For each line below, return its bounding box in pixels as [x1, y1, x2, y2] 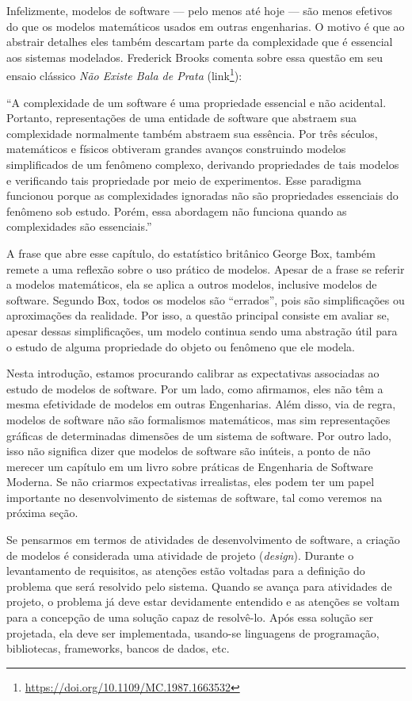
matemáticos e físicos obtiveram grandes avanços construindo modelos [6, 140, 346, 157]
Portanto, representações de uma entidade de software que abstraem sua [6, 109, 357, 126]
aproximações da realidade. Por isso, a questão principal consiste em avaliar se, [6, 307, 390, 324]
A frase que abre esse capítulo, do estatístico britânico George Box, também [6, 244, 376, 261]
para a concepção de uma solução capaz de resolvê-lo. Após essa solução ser [6, 609, 373, 626]
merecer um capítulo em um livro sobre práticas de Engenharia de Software [6, 458, 373, 474]
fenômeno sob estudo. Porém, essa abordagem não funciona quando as [6, 202, 347, 219]
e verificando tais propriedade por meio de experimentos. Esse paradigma [6, 171, 361, 188]
